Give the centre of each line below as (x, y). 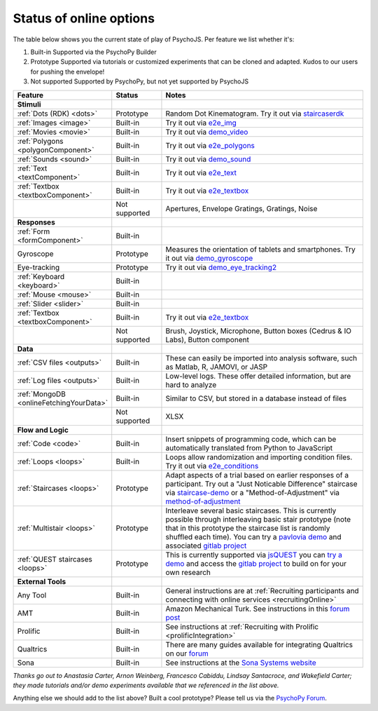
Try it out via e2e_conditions (212, 466)
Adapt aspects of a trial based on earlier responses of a (257, 475)
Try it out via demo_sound (208, 159)
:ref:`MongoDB (42, 394)
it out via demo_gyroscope (209, 258)
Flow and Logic (43, 430)
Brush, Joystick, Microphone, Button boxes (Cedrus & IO (258, 331)
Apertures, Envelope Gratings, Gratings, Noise (241, 208)
